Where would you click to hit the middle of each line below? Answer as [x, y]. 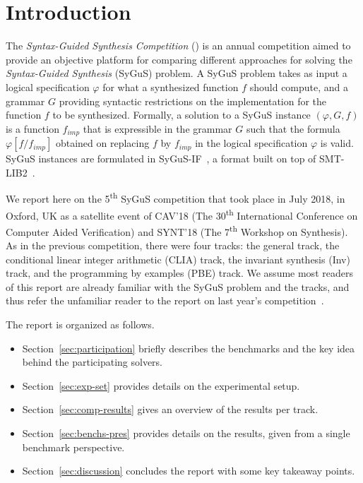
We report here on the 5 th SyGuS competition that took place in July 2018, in [175, 197]
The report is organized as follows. [80, 324]
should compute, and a [299, 87]
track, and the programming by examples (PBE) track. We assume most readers [179, 273]
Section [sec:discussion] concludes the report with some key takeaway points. [189, 471]
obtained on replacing [102, 143]
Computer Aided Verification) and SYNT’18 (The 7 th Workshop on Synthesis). [177, 230]
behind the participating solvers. [93, 362]
